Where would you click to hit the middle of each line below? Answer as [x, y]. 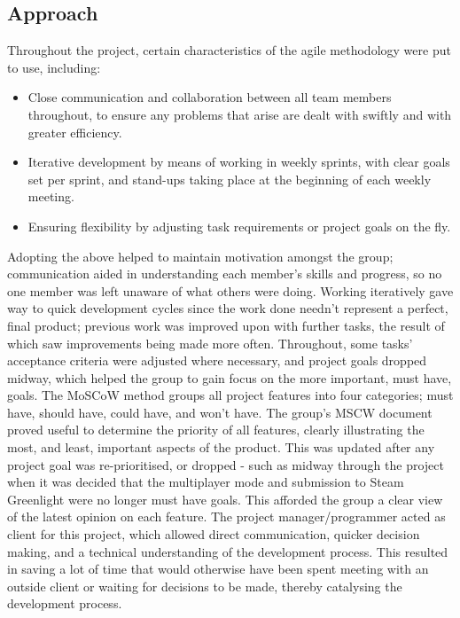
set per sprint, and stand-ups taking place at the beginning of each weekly [230, 179]
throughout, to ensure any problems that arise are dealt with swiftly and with [240, 114]
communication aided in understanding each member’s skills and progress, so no [225, 274]
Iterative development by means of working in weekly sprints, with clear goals [239, 162]
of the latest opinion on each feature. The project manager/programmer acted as [226, 516]
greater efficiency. [75, 132]
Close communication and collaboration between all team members [210, 97]
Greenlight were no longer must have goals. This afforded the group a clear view [225, 499]
